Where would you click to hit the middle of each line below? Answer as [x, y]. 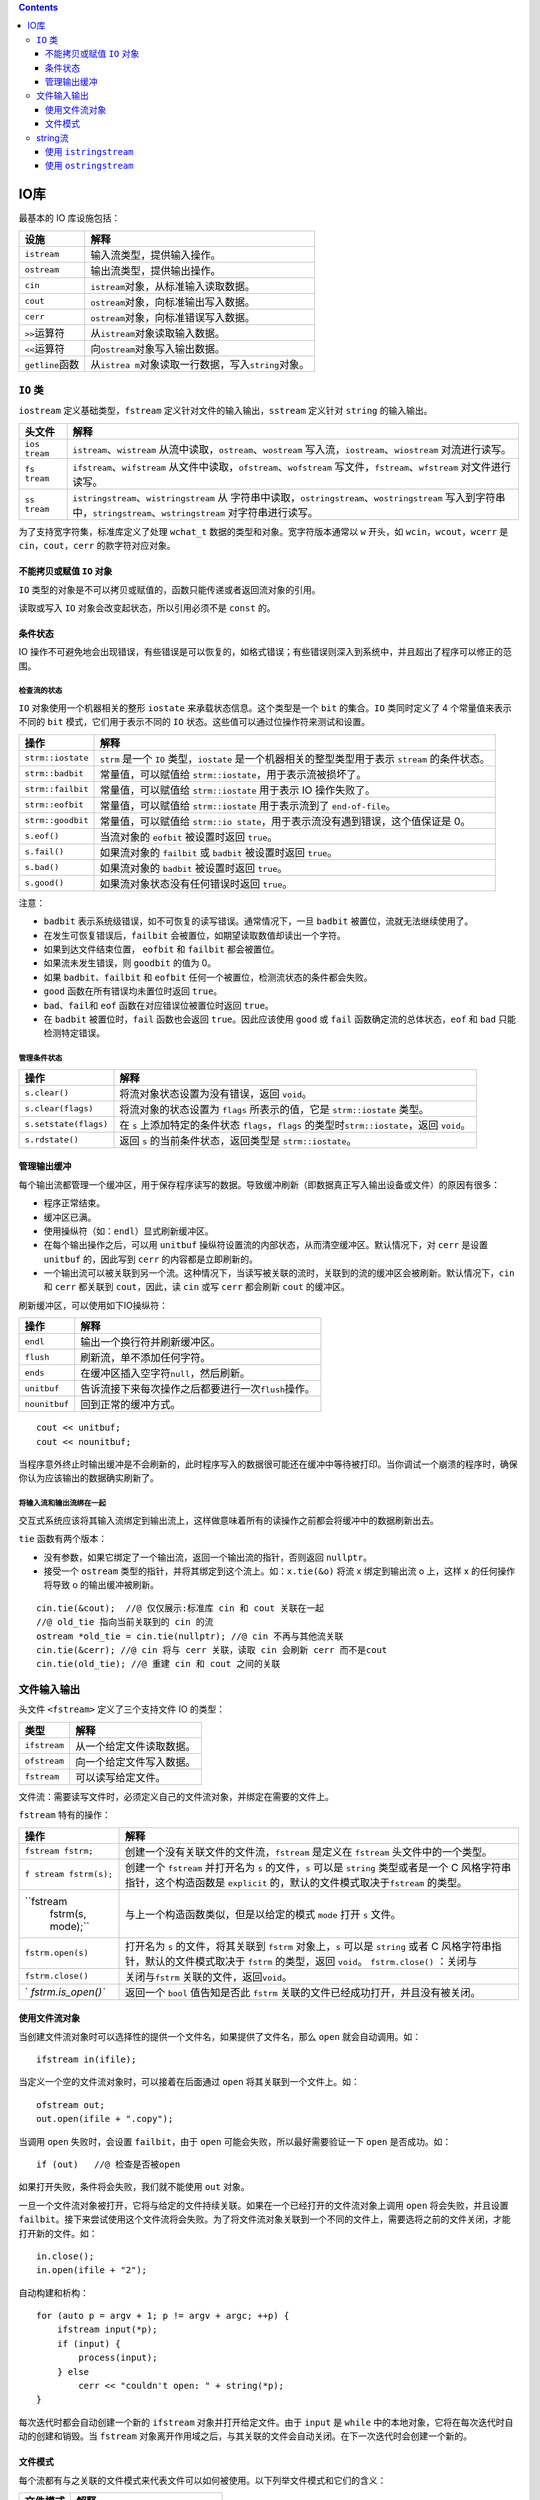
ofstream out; [70, 2104]
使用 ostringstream [89, 166]
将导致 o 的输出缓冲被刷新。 [101, 1585]
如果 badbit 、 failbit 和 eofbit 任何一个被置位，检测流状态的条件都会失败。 [208, 977]
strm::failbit [56, 789]
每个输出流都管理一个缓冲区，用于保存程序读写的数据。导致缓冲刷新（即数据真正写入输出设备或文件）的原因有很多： [259, 1184]
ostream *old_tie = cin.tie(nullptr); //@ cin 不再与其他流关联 [190, 1636]
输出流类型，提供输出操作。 [156, 270]
